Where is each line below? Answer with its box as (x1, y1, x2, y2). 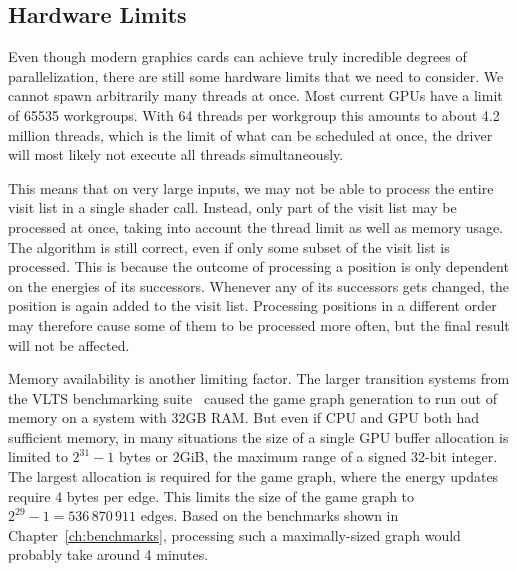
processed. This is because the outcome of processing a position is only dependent (8, 256, 509, 277)
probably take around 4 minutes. (8, 544, 209, 565)
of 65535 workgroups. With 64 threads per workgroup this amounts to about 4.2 (8, 104, 500, 125)
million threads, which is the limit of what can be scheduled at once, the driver (8, 124, 493, 145)
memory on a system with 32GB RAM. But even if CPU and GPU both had (8, 407, 480, 428)
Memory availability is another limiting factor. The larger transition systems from (8, 368, 510, 389)
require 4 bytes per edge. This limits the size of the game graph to (8, 485, 415, 506)
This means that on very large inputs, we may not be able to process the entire (8, 177, 494, 198)
